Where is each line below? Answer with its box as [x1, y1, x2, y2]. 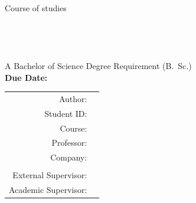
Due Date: [5, 71, 48, 83]
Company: [50, 151, 87, 163]
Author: [58, 92, 87, 104]
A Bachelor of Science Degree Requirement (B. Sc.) [5, 59, 192, 71]
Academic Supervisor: [9, 184, 87, 196]
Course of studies [5, 2, 67, 14]
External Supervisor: [12, 169, 87, 181]
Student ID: [44, 107, 87, 119]
